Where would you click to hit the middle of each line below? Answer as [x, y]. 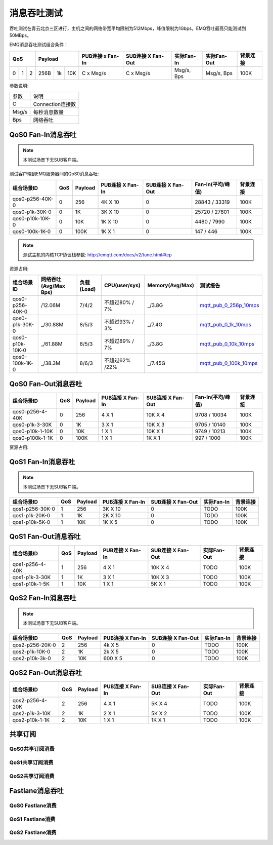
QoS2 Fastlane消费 [33, 832]
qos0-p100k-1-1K [33, 438]
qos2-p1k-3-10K [32, 713]
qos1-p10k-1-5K [31, 584]
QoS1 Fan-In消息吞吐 [42, 462]
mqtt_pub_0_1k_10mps [225, 325]
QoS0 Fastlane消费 [33, 805]
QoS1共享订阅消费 [31, 762]
